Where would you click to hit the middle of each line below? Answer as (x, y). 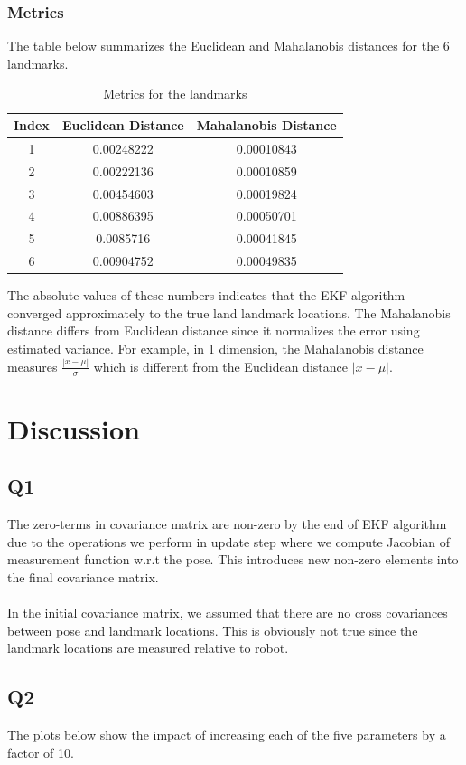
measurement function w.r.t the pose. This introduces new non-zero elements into (233, 559)
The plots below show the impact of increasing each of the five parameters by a (227, 735)
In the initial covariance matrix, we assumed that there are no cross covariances (228, 613)
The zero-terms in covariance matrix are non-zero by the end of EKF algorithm (227, 524)
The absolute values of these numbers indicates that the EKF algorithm (206, 295)
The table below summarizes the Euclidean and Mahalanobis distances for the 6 (228, 46)
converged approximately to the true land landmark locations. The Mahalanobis (229, 312)
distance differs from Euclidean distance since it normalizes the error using (214, 331)
